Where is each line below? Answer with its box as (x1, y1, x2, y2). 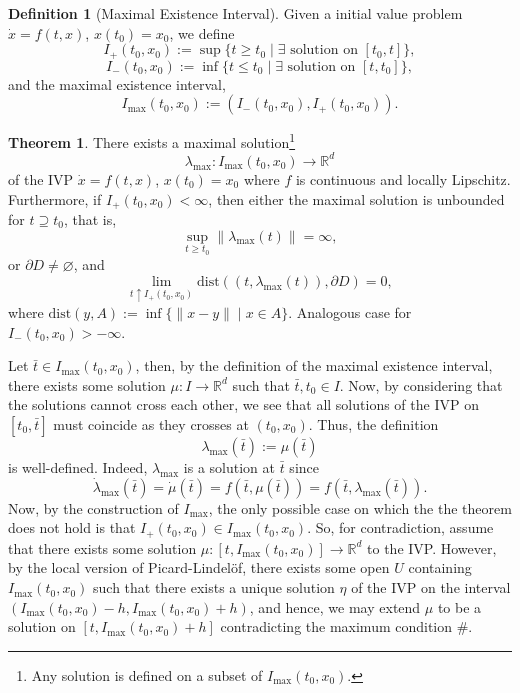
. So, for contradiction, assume (307, 517, 494, 538)
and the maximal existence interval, (8, 73, 226, 94)
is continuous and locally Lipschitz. (295, 168, 511, 189)
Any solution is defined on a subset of (31, 664, 263, 685)
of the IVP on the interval (351, 577, 511, 598)
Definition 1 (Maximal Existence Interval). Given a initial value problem (8, 3, 463, 23)
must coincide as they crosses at (53, 414, 249, 435)
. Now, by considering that (339, 374, 503, 395)
